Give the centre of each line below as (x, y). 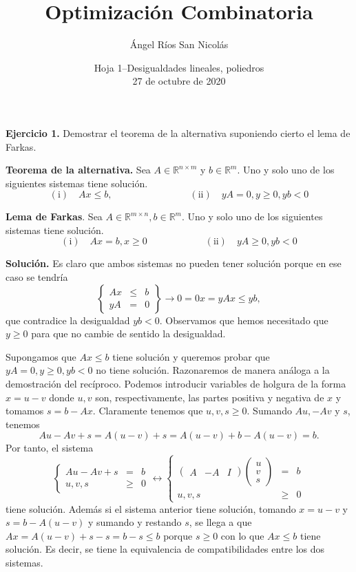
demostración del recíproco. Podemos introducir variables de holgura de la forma (176, 384)
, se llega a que (220, 522)
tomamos (25, 411)
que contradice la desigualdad (68, 320)
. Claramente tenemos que (148, 411)
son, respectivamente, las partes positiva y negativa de (210, 397)
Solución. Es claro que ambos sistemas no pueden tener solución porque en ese (174, 263)
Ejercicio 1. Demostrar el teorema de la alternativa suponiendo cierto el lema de (178, 133)
